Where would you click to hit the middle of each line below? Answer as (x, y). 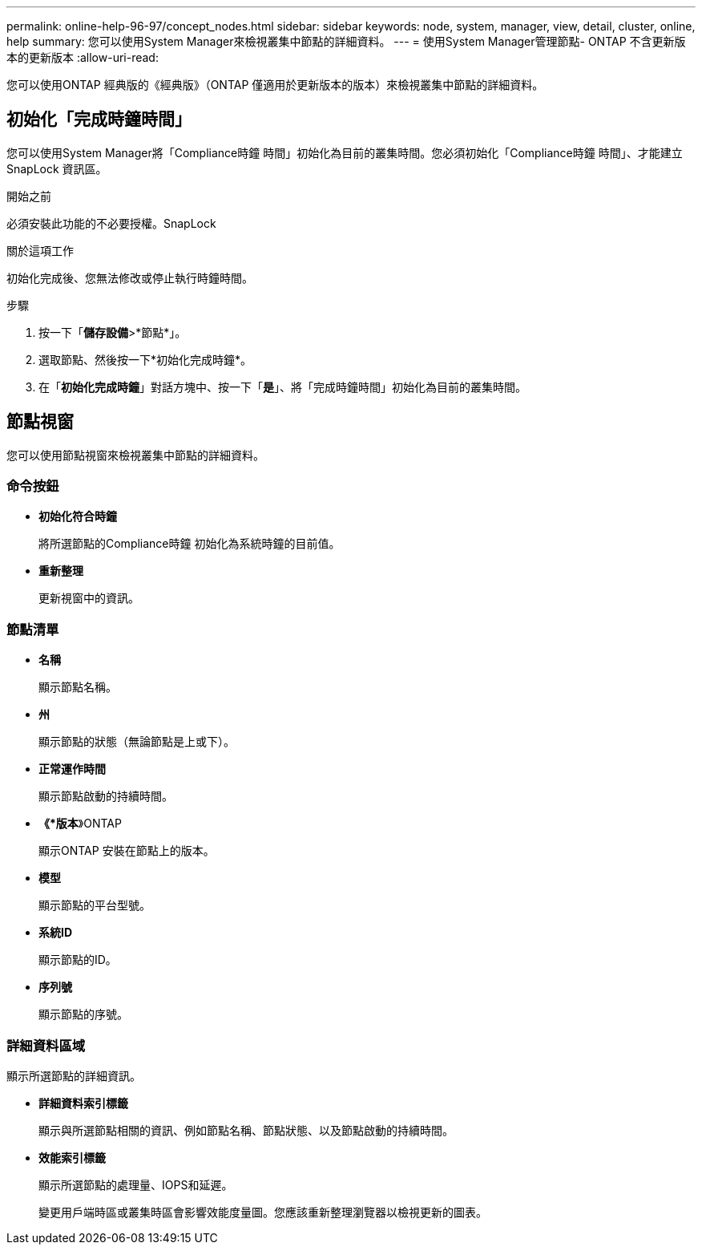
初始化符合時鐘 (78, 516)
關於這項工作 (40, 250)
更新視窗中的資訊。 (89, 598)
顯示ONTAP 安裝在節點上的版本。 (127, 851)
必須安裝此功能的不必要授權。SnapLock (111, 223)
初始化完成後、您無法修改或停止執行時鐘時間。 (130, 277)
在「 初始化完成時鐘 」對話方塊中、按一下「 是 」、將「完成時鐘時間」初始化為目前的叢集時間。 (282, 387)
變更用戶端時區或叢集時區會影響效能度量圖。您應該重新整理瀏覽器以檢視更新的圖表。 (263, 1212)
